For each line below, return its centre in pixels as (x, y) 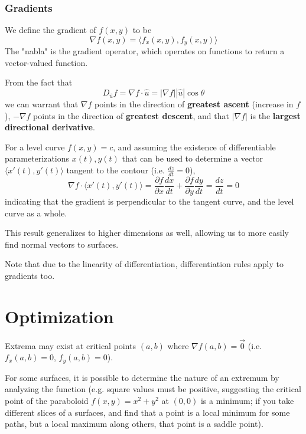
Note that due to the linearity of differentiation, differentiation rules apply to (144, 264)
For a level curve (35, 147)
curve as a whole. (36, 213)
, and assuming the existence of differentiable (194, 147)
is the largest (275, 115)
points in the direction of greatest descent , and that (131, 115)
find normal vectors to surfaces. (62, 244)
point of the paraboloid (47, 401)
